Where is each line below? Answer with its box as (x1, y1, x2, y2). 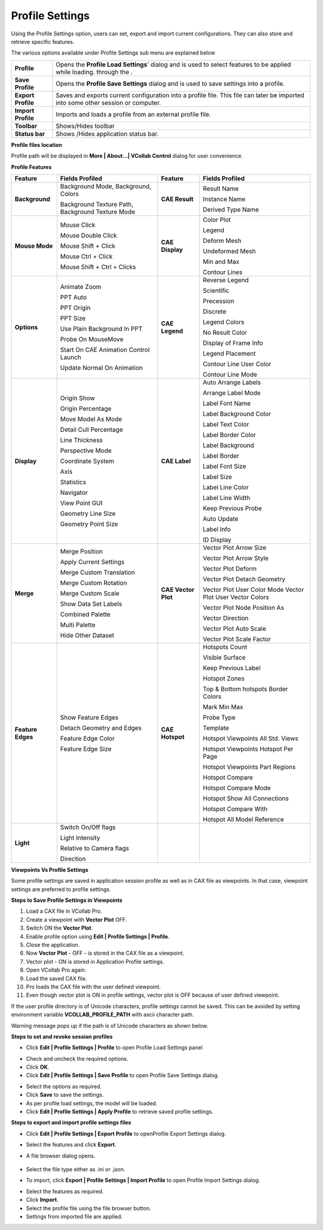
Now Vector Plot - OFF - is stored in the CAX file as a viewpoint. (26, 949, 185, 957)
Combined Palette (60, 610, 111, 618)
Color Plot (202, 215, 231, 224)
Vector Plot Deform (202, 564, 257, 573)
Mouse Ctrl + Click (60, 252, 113, 260)
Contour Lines (202, 267, 243, 276)
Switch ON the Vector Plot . (26, 924, 93, 932)
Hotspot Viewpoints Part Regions (202, 762, 296, 771)
